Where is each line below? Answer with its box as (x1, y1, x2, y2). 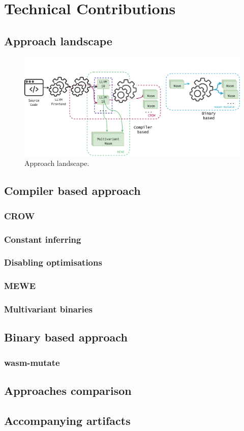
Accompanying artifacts (4, 412, 131, 428)
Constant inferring (4, 233, 81, 245)
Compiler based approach (4, 183, 141, 198)
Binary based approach (4, 329, 128, 345)
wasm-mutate (4, 356, 60, 368)
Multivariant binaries (4, 303, 93, 315)
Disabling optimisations (4, 256, 102, 269)
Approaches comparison (4, 382, 132, 398)
